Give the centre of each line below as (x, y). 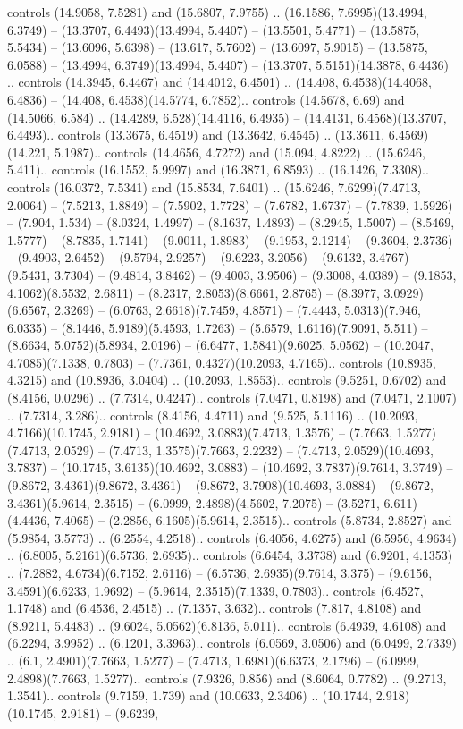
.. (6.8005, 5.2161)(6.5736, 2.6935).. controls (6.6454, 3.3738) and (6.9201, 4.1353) (230, 555)
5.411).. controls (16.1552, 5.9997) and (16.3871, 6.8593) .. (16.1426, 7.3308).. (218, 170)
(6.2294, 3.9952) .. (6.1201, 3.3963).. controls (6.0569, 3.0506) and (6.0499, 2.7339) (232, 643)
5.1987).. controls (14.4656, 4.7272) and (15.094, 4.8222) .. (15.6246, (240, 152)
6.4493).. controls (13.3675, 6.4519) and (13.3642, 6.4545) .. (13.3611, (196, 135)
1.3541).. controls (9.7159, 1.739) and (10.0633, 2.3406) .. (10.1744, (190, 695)
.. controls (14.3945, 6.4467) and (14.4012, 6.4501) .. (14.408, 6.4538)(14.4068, (219, 82)
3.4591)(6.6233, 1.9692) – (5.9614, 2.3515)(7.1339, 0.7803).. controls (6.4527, (215, 590)
